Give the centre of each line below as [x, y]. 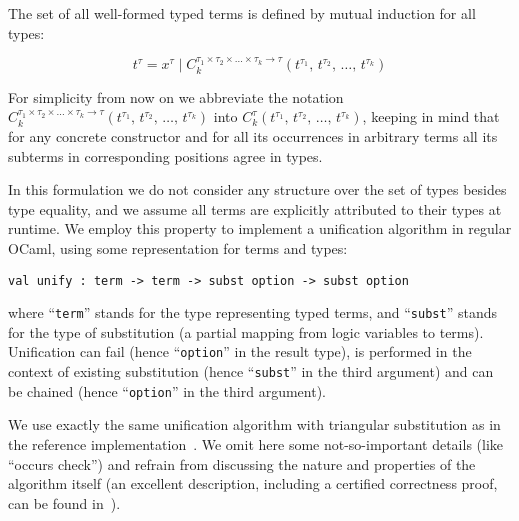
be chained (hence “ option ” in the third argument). [167, 390]
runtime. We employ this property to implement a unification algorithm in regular [260, 228]
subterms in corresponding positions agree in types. [165, 155]
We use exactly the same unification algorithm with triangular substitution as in [254, 424]
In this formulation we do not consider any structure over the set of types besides [257, 189]
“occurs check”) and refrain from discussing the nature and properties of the [242, 463]
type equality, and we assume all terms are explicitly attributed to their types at [255, 208]
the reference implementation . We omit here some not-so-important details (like [256, 444]
